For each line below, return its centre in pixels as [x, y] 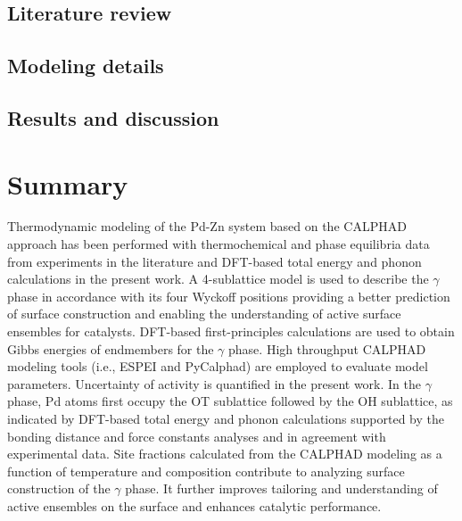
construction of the [59, 488]
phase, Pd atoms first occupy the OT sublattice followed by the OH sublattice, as [230, 401]
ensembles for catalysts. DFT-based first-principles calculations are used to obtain [231, 331]
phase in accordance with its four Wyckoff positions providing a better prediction [229, 296]
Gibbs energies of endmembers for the [111, 348]
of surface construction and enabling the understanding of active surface [204, 314]
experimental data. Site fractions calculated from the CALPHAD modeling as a [225, 454]
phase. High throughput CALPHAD [327, 348]
